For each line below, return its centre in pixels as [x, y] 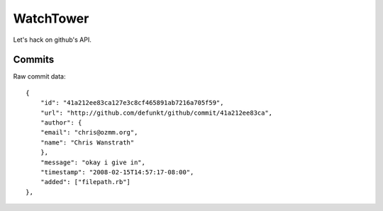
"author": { [61, 123]
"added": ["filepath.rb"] [85, 182]
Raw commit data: [40, 76]
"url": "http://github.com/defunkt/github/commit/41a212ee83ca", [156, 113]
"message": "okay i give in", [93, 162]
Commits [34, 60]
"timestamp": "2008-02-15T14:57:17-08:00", [117, 172]
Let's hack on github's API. [52, 40]
